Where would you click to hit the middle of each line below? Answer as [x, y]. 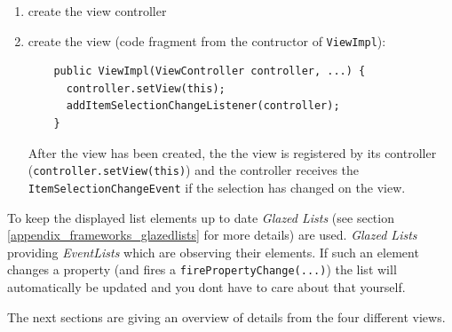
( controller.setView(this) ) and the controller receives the [194, 170]
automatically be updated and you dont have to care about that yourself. [206, 286]
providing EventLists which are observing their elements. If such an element [213, 252]
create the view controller [97, 11]
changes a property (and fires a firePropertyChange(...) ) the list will [202, 269]
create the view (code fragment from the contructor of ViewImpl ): [207, 40]
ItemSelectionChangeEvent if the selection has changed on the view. [217, 187]
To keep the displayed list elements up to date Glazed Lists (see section [201, 217]
